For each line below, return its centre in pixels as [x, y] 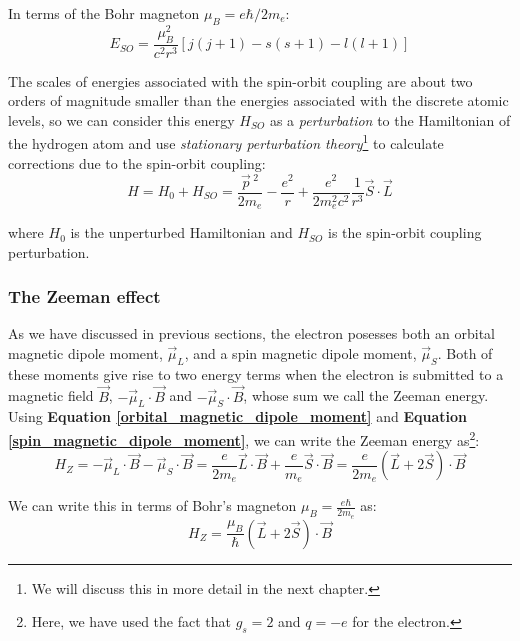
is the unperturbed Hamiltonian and [181, 232]
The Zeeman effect [84, 296]
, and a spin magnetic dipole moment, [300, 353]
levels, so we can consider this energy [121, 119]
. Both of [465, 353]
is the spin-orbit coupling [404, 232]
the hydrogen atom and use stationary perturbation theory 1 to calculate [226, 142]
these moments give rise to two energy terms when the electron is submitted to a [256, 373]
